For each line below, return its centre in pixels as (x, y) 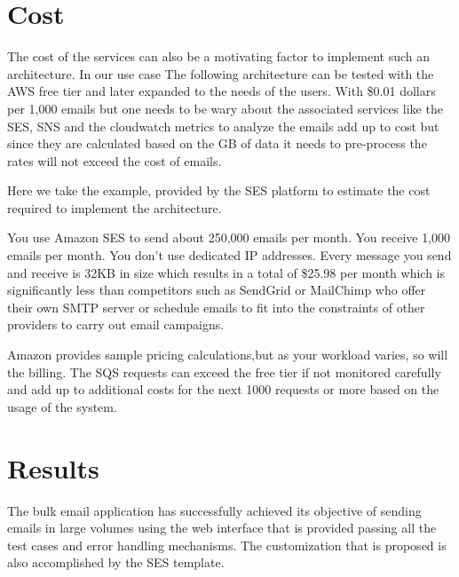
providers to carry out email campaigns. (116, 324)
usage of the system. (62, 406)
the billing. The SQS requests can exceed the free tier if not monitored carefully (224, 371)
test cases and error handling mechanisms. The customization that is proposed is (227, 545)
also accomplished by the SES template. (116, 562)
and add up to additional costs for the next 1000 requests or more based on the (223, 389)
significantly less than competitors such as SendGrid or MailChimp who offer (217, 290)
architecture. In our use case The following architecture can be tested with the (221, 73)
